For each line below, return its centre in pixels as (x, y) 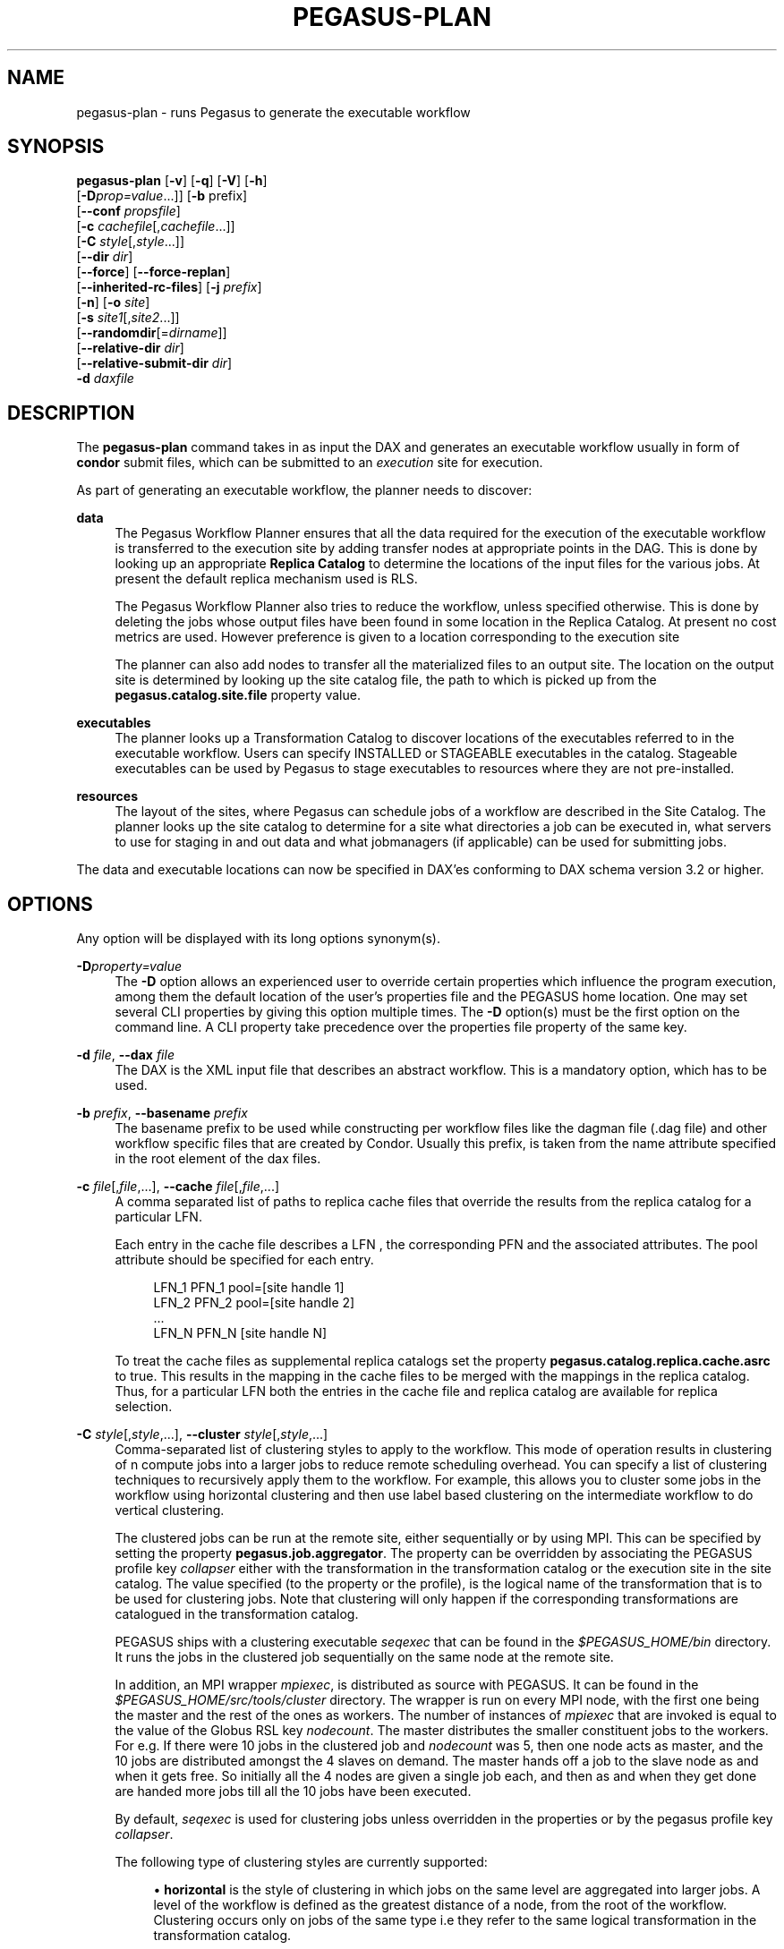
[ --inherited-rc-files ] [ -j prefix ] (169, 287)
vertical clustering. (170, 1511)
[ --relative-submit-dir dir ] (154, 363)
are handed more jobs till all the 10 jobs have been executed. (293, 1792)
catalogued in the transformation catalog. (237, 1614)
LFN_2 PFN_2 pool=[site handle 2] (254, 1303)
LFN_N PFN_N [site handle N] (240, 1333)
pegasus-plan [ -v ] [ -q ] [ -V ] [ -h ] (172, 181)
